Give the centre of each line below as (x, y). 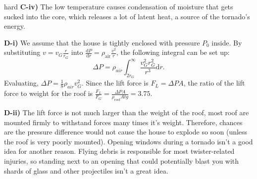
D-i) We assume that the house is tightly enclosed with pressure (102, 42)
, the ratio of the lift (214, 83)
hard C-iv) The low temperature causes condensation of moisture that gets (119, 6)
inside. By (227, 42)
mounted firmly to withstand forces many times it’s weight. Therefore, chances (123, 122)
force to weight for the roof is (49, 93)
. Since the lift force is (115, 83)
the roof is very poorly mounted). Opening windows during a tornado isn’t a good (128, 141)
